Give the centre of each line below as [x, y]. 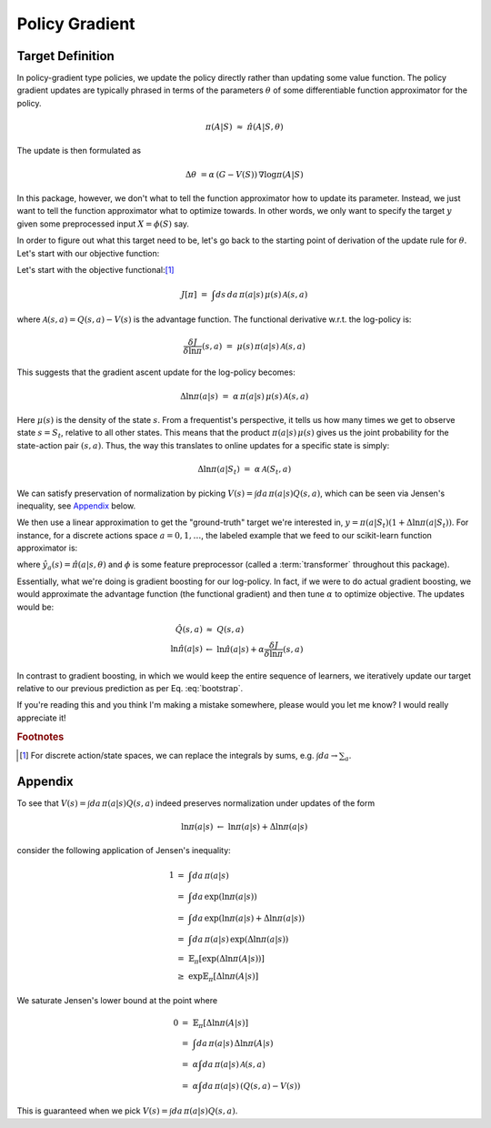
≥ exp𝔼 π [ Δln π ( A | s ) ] [218, 978]
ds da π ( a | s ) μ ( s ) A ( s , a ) [261, 294]
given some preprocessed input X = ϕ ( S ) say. [103, 224]
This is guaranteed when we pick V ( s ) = [92, 1111]
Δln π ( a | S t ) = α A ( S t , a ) [244, 470]
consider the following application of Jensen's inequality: [124, 851]
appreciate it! [41, 718]
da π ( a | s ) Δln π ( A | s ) [235, 1043]
